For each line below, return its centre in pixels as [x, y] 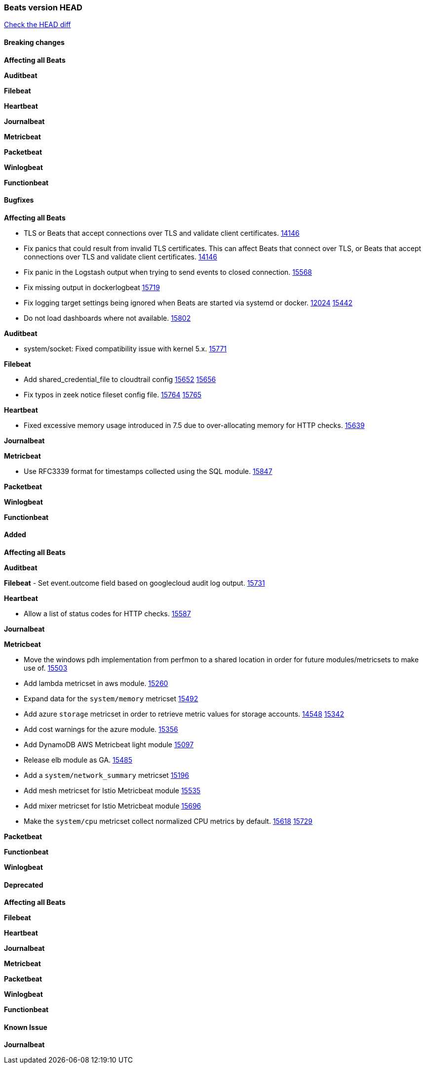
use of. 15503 [46, 668]
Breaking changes [34, 42]
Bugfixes [19, 200]
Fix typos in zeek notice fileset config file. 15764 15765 [113, 394]
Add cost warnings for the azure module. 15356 [101, 729]
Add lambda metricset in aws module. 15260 [96, 684]
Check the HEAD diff [38, 25]
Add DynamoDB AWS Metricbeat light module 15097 [109, 745]
